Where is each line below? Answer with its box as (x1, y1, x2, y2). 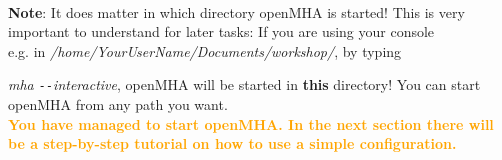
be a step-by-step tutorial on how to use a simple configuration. (8, 133, 457, 154)
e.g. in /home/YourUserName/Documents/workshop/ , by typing (8, 40, 402, 61)
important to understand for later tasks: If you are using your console (8, 21, 435, 42)
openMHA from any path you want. (8, 94, 228, 115)
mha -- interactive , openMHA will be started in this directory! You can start (8, 74, 481, 95)
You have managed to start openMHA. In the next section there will (8, 113, 494, 134)
